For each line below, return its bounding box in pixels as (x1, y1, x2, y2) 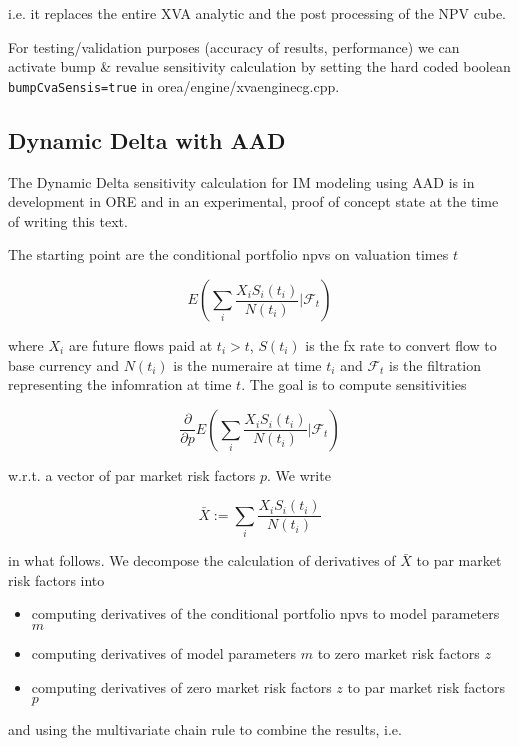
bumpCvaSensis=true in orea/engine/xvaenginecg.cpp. (8, 75, 340, 96)
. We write (267, 464, 331, 485)
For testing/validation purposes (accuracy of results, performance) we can (8, 36, 460, 57)
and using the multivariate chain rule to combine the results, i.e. (8, 719, 402, 740)
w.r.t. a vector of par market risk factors (8, 464, 256, 485)
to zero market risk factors (317, 642, 480, 663)
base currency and (8, 354, 119, 375)
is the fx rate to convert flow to (305, 335, 497, 356)
